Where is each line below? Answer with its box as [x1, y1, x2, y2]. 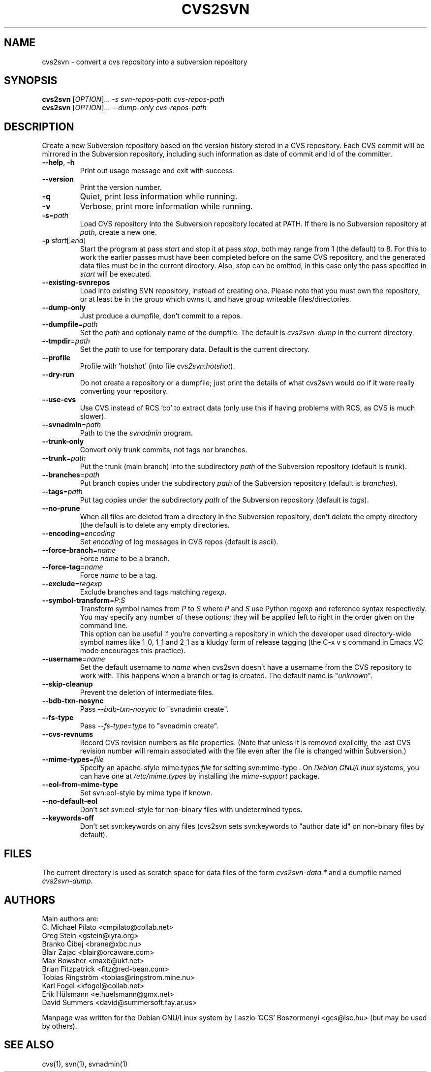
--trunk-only [42, 437, 84, 446]
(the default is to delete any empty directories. [80, 521, 230, 530]
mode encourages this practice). [80, 646, 185, 655]
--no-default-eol [42, 797, 97, 806]
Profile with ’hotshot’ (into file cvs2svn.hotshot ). [80, 362, 235, 371]
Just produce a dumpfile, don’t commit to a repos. [80, 312, 242, 320]
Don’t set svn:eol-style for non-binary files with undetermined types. [80, 805, 303, 814]
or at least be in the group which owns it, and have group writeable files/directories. [80, 295, 351, 304]
